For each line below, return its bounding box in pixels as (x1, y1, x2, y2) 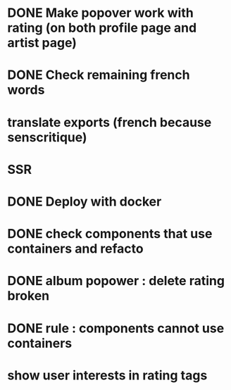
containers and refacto (7, 241, 144, 257)
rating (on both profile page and (7, 20, 197, 36)
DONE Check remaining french (7, 67, 190, 83)
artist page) (7, 35, 77, 51)
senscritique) (7, 129, 87, 145)
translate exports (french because (7, 114, 212, 130)
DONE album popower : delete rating (7, 273, 225, 289)
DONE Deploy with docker (7, 194, 162, 209)
